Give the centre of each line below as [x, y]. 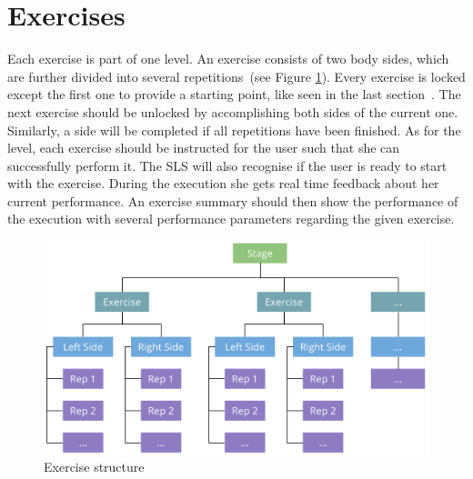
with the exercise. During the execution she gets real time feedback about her [223, 183]
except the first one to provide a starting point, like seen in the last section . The [234, 94]
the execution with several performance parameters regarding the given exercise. [231, 219]
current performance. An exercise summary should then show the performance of [233, 200]
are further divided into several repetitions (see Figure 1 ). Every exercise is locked [236, 76]
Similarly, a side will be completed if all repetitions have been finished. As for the [234, 130]
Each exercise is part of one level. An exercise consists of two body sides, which [228, 59]
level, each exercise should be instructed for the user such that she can [204, 148]
